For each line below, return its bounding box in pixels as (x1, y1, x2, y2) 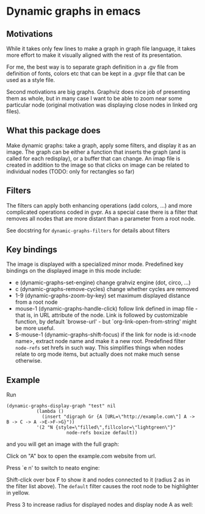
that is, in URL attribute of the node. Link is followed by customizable (15, 311, 188, 319)
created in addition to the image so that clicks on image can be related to (6, 161, 190, 168)
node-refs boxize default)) (66, 430, 138, 436)
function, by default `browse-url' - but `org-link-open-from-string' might (15, 318, 197, 325)
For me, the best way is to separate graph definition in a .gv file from (6, 63, 179, 70)
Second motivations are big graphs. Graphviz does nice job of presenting (6, 88, 190, 96)
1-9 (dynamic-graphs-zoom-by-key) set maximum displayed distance (15, 292, 190, 300)
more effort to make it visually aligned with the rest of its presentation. (6, 51, 182, 59)
